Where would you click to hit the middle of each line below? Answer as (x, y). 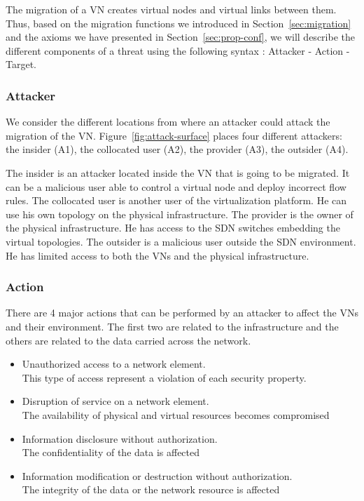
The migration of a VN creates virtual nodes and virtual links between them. (171, 9)
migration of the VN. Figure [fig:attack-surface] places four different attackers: (174, 135)
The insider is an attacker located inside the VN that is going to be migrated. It (178, 172)
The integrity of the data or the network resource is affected (151, 489)
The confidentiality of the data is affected (111, 452)
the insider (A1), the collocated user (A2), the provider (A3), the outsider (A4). (177, 149)
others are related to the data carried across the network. (128, 340)
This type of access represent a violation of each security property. (164, 377)
